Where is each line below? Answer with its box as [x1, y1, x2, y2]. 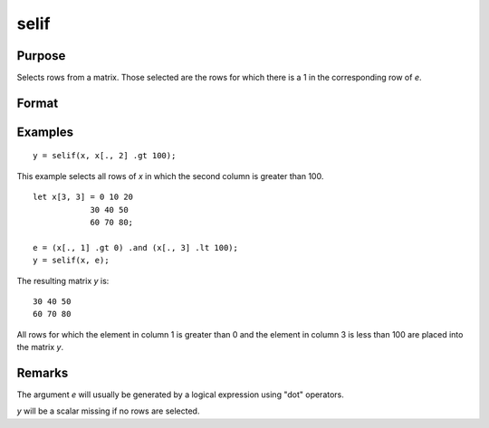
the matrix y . [16, 342, 63, 353]
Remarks [16, 365, 69, 380]
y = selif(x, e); [33, 255, 110, 266]
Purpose [16, 48, 66, 63]
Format [16, 95, 59, 110]
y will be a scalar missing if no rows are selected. [16, 405, 200, 416]
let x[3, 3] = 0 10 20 [33, 192, 134, 203]
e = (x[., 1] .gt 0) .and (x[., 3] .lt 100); [33, 243, 239, 252]
